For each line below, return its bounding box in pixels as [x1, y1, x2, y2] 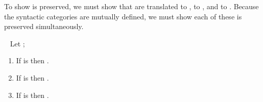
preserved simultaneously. [4, 21, 84, 32]
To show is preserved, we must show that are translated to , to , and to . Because [4, 1, 259, 11]
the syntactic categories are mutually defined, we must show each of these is [4, 11, 242, 21]
